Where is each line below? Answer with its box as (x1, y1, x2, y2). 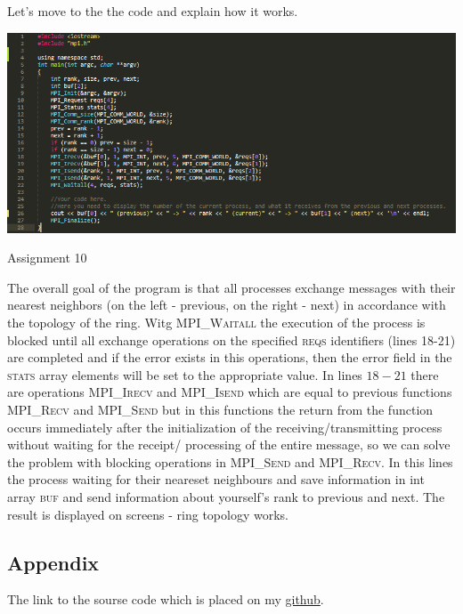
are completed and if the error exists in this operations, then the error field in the (7, 348, 452, 367)
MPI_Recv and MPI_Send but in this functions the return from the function (7, 400, 434, 419)
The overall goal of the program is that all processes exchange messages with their (7, 278, 456, 296)
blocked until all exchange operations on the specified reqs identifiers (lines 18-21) (7, 330, 456, 349)
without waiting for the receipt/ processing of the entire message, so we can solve (7, 435, 451, 454)
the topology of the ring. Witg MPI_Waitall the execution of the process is (7, 313, 426, 332)
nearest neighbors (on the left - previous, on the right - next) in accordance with (7, 295, 446, 314)
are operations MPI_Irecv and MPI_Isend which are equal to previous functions (7, 383, 452, 401)
